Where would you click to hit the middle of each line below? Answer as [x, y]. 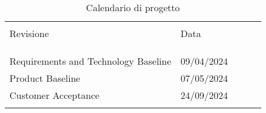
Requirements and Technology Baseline [90, 61]
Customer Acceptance [55, 95]
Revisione [29, 33]
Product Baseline [45, 78]
